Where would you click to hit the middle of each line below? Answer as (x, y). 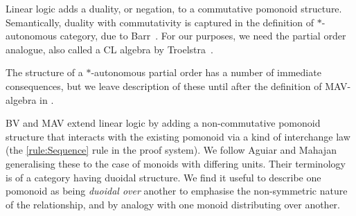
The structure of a (44, 72)
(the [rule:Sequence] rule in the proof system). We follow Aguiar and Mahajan (171, 150)
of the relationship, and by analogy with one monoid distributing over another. (173, 204)
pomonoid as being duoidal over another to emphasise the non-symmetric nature (177, 191)
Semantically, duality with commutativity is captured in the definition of (160, 22)
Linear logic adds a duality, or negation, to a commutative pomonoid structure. (174, 8)
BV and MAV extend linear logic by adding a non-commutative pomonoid (163, 123)
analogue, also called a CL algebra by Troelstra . (109, 49)
